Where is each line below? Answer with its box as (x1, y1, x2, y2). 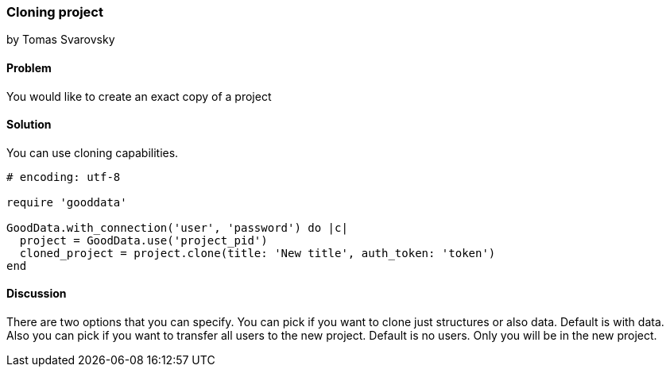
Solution (6, 117, 52, 132)
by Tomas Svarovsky (6, 33, 115, 47)
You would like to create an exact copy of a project (6, 89, 272, 103)
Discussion (6, 286, 67, 301)
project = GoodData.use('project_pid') (19, 233, 268, 247)
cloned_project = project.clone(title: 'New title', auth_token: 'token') (19, 246, 496, 260)
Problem (6, 60, 52, 75)
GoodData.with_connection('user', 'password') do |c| (6, 221, 348, 234)
